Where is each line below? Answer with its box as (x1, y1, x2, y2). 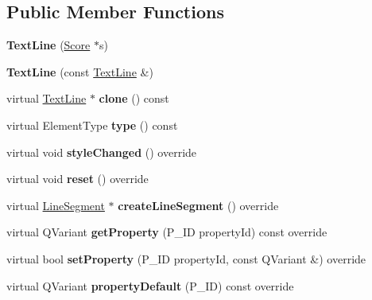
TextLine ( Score (6, 37, 91, 53)
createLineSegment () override (118, 197, 279, 213)
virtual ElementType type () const (6, 116, 178, 133)
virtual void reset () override (6, 170, 149, 187)
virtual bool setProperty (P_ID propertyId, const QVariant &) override (6, 250, 366, 267)
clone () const (99, 90, 169, 107)
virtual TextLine (6, 90, 87, 107)
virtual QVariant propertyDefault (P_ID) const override (6, 277, 294, 294)
